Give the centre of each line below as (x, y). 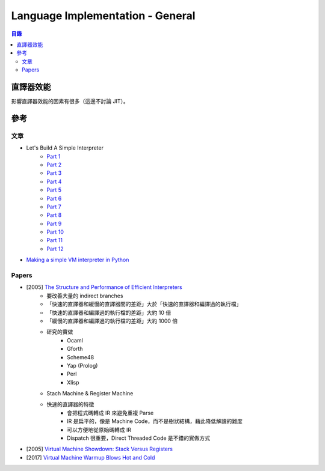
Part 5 (54, 190)
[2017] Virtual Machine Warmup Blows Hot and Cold (91, 457)
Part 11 (55, 240)
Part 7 (54, 207)
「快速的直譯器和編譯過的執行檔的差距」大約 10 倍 (109, 312)
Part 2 (54, 165)
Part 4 (54, 181)
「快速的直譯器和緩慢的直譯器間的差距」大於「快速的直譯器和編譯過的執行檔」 (144, 304)
